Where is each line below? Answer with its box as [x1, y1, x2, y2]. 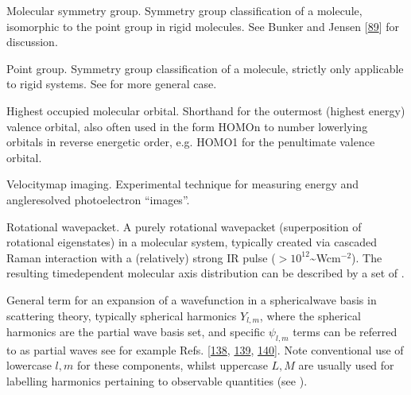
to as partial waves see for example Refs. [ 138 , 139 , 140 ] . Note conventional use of [6, 341, 404, 358]
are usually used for [298, 357, 394, 374]
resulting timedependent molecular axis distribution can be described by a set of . [6, 265, 405, 281]
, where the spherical [259, 307, 361, 323]
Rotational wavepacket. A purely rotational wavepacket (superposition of [6, 218, 362, 234]
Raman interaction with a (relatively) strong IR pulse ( [6, 249, 276, 265]
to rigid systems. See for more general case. [6, 76, 217, 92]
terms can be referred [293, 323, 397, 339]
